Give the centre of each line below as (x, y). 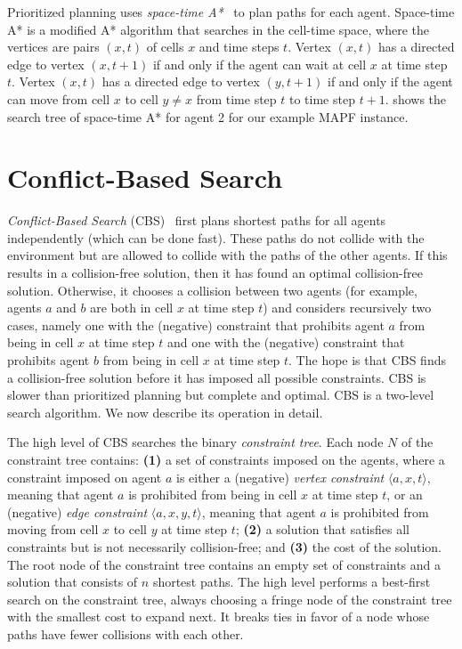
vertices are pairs (53, 47)
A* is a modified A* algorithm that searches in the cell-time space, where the (219, 29)
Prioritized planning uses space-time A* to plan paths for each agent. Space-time (231, 12)
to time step (322, 98)
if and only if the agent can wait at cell (259, 64)
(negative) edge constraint (77, 511)
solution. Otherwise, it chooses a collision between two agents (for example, (212, 290)
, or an (405, 495)
